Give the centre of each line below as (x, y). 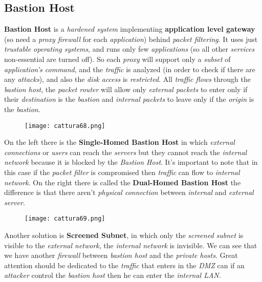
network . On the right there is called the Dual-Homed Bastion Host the (123, 182)
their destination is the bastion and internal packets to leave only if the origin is (129, 99)
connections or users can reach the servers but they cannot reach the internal (126, 152)
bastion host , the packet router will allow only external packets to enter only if (126, 89)
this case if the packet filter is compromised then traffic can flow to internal (122, 172)
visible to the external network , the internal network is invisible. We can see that (131, 245)
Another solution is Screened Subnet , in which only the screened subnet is (124, 235)
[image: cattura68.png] (65, 126)
